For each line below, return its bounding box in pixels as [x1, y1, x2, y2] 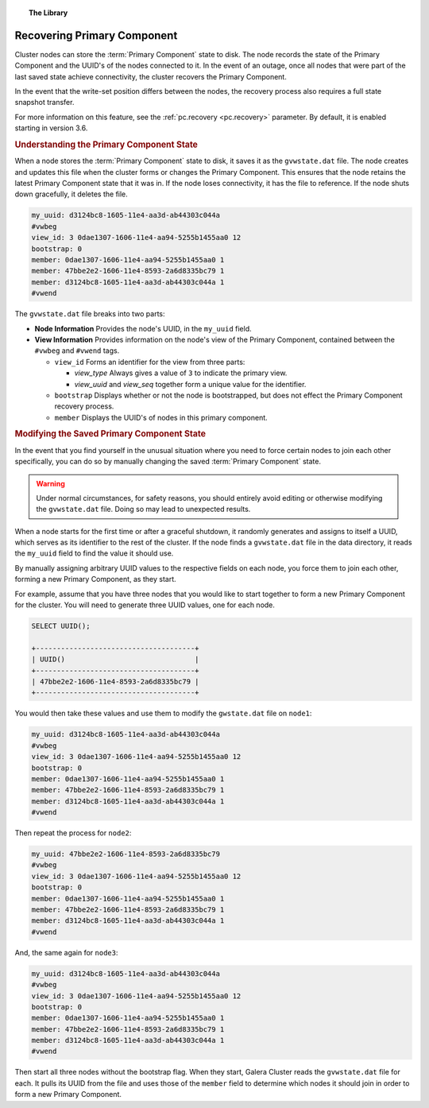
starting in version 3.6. [14, 123, 88, 133]
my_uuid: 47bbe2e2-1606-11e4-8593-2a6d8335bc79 [31, 850, 220, 858]
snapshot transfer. [14, 98, 75, 107]
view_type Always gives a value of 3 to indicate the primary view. [74, 368, 288, 378]
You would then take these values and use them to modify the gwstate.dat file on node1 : [14, 708, 312, 719]
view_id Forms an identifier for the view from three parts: [54, 357, 245, 366]
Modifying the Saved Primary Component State [14, 428, 207, 440]
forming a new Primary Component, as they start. [14, 575, 176, 584]
